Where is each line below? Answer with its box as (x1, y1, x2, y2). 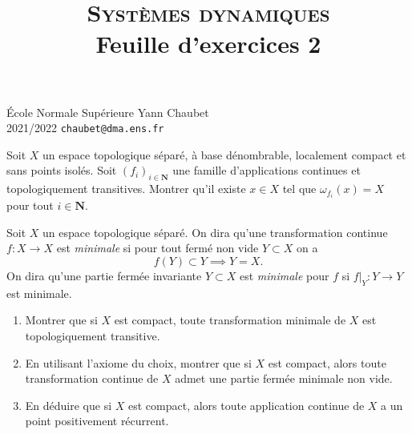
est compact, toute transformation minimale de (114, 311, 346, 328)
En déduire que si (25, 396, 112, 413)
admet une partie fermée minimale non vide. (175, 370, 393, 387)
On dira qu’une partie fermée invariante (6, 267, 202, 284)
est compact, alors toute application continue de (127, 396, 365, 413)
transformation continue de (25, 370, 159, 387)
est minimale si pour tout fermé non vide (56, 239, 259, 256)
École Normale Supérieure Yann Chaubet (6, 103, 209, 120)
